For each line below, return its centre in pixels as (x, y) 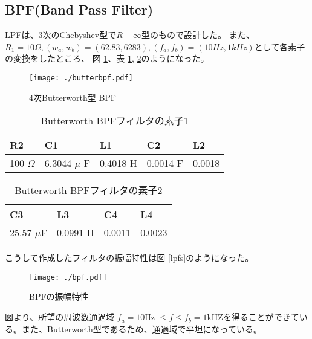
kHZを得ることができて (253, 317)
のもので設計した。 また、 (202, 35)
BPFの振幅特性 (59, 296)
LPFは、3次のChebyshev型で (61, 35)
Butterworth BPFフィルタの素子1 (115, 121)
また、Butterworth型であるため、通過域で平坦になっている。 (141, 328)
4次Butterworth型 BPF (73, 97)
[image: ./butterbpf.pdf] (81, 78)
